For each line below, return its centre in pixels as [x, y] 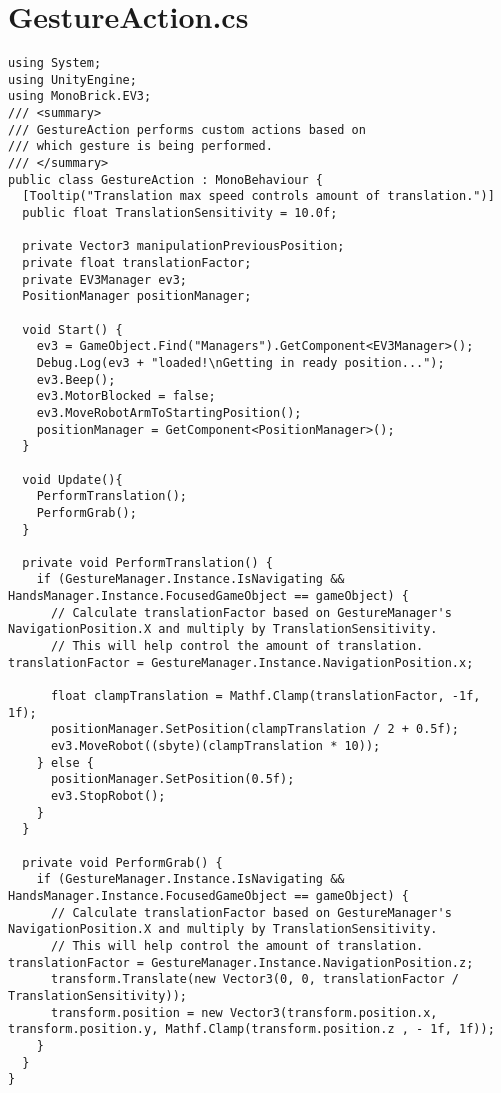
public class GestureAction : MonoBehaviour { [165, 179]
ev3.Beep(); [76, 379]
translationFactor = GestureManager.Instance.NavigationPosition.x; [241, 662]
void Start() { [72, 329]
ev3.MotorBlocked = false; [126, 396]
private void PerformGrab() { [122, 862]
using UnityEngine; [72, 79]
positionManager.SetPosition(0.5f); [172, 779]
